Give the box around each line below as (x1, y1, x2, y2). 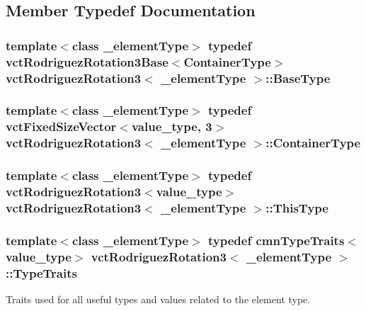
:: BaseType (265, 69, 331, 86)
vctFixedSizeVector (6, 118, 117, 135)
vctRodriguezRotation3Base (6, 52, 168, 70)
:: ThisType (265, 198, 328, 216)
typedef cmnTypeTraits (208, 231, 345, 249)
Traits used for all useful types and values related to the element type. (6, 291, 311, 306)
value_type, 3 (131, 118, 212, 135)
